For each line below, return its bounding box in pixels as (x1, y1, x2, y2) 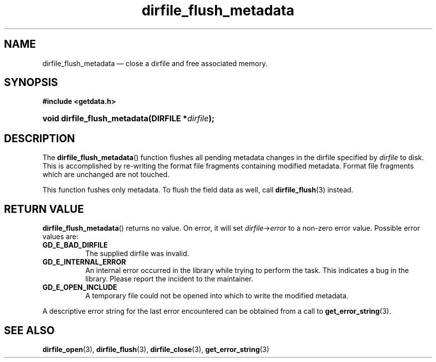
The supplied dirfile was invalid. (85, 249, 189, 258)
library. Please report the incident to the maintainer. (85, 274, 253, 283)
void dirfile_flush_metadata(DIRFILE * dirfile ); (42, 113, 215, 124)
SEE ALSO (4, 324, 55, 337)
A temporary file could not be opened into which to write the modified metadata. (85, 291, 348, 300)
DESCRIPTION (4, 132, 75, 145)
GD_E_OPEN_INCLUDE (42, 283, 117, 292)
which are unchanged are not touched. (42, 170, 170, 179)
